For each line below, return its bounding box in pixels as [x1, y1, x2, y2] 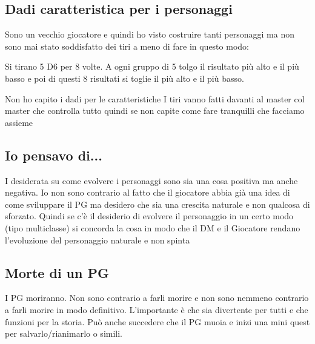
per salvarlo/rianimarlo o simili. [5, 327, 122, 340]
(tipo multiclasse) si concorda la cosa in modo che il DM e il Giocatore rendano [5, 221, 300, 234]
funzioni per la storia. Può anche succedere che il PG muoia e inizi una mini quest [5, 315, 310, 328]
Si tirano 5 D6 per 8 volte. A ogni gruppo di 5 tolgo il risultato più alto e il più [5, 60, 299, 73]
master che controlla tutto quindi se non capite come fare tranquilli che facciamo [5, 104, 305, 117]
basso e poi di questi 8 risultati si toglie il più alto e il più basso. [5, 71, 244, 84]
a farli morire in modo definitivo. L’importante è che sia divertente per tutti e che [5, 303, 308, 316]
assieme [5, 116, 33, 128]
